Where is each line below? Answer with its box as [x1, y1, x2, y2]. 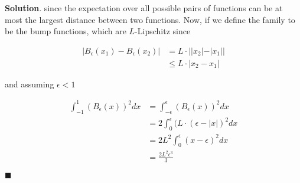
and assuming [5, 77, 54, 90]
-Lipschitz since [135, 25, 191, 37]
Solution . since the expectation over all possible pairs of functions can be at [5, 2, 283, 14]
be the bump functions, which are [5, 25, 126, 37]
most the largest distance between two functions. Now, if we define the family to [5, 13, 295, 25]
